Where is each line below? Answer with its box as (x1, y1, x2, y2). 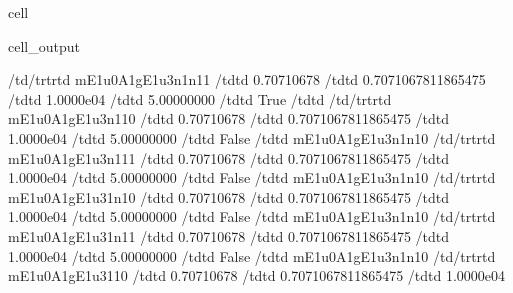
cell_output (8, 35, 80, 56)
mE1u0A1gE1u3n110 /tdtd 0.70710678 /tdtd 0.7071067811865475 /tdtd (8, 108, 450, 129)
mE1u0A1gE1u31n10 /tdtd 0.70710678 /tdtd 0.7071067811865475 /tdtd (8, 186, 450, 207)
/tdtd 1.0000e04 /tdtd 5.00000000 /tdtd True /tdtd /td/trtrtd (8, 88, 392, 109)
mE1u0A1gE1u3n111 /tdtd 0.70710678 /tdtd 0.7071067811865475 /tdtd (8, 147, 450, 168)
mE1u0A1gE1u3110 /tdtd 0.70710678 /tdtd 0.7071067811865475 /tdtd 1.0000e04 (8, 265, 506, 286)
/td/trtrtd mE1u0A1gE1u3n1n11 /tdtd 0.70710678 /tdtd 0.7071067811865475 (8, 69, 486, 90)
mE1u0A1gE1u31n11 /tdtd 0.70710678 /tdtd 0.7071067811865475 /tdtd (8, 225, 450, 246)
